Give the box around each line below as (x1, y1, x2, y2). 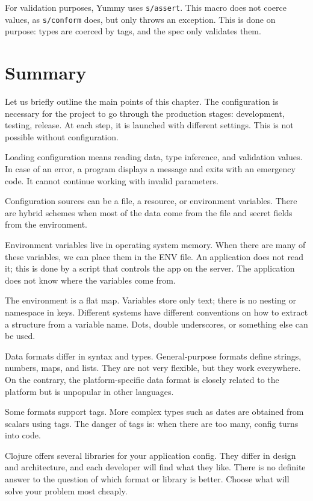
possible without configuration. (5, 130, 119, 143)
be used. (5, 329, 36, 342)
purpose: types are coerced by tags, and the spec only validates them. (5, 25, 261, 37)
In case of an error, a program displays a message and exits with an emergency (5, 163, 296, 175)
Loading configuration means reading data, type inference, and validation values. (5, 151, 303, 163)
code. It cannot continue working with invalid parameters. (5, 174, 218, 187)
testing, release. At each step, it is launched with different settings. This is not (5, 119, 294, 131)
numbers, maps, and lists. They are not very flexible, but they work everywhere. (5, 361, 301, 374)
